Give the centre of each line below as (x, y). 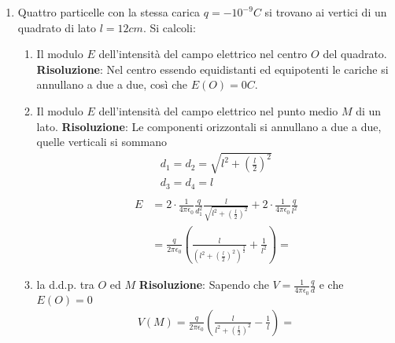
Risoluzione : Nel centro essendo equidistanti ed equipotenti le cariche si (212, 69)
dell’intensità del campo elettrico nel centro (203, 54)
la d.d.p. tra (65, 285)
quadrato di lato (57, 27)
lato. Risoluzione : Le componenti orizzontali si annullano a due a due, (209, 126)
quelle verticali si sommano (102, 142)
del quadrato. (355, 54)
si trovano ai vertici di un (326, 12)
